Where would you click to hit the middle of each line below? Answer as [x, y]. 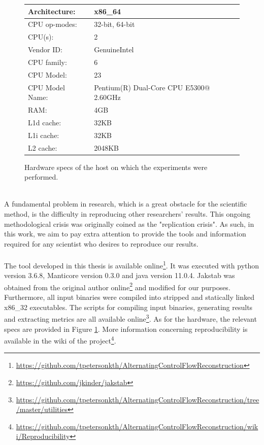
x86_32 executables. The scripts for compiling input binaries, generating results [128, 307]
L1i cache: [44, 135]
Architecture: [52, 11]
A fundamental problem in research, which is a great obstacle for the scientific [126, 204]
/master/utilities [42, 409]
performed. [41, 177]
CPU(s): [41, 37]
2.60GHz [107, 97]
